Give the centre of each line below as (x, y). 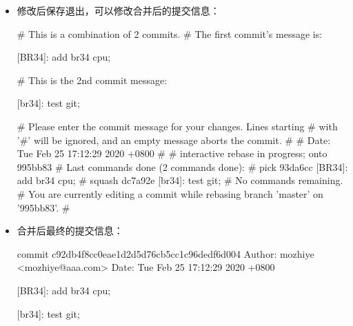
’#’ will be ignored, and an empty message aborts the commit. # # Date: (174, 140)
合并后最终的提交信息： (70, 231)
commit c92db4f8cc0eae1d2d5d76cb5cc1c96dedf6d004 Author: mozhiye (165, 253)
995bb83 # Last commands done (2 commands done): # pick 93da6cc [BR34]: (182, 166)
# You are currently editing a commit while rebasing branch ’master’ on (170, 193)
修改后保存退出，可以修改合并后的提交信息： (118, 10)
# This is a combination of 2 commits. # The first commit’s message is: (170, 33)
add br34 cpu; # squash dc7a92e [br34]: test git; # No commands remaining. (180, 180)
